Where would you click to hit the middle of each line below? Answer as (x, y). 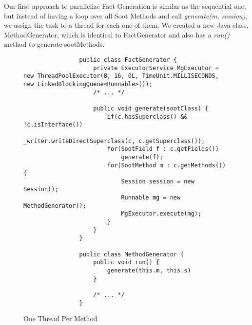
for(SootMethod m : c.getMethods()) (166, 165)
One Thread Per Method (60, 318)
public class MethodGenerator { (132, 254)
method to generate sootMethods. (54, 44)
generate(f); (142, 157)
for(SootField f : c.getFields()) (163, 149)
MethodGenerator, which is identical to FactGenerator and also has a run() (117, 34)
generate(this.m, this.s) (149, 271)
